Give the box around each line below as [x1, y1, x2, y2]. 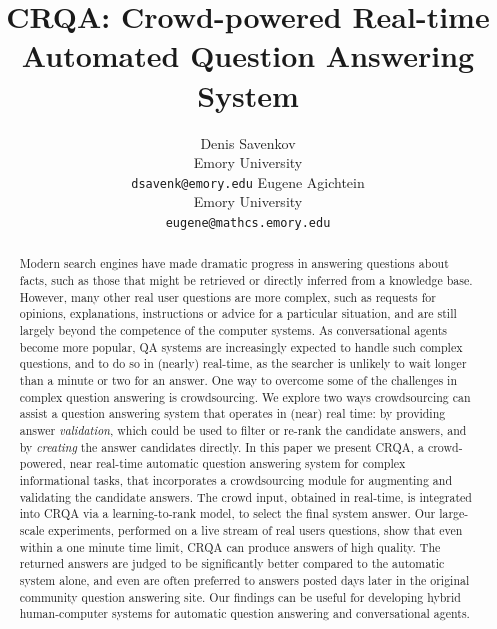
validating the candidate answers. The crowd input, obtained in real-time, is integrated [19, 488, 472, 505]
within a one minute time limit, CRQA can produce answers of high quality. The [19, 538, 441, 555]
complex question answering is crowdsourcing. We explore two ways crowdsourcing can [19, 388, 471, 405]
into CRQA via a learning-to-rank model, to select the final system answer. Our [19, 505, 436, 522]
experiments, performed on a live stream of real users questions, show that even [48, 521, 463, 538]
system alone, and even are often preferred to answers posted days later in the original [19, 571, 470, 588]
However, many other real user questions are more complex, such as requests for [19, 288, 436, 305]
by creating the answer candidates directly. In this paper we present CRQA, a [19, 438, 424, 455]
